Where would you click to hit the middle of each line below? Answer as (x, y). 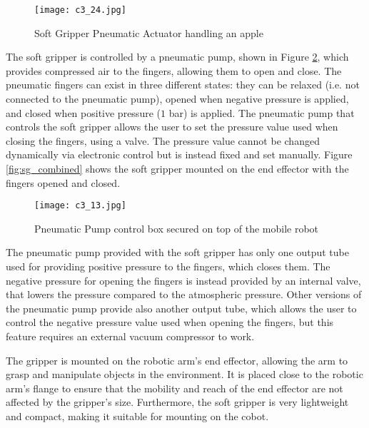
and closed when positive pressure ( (83, 112)
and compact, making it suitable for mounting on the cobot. (137, 416)
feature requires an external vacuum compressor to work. (130, 336)
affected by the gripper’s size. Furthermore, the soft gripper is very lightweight (177, 402)
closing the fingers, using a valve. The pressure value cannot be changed (163, 140)
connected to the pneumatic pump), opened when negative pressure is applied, (177, 99)
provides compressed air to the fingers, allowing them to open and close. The (174, 70)
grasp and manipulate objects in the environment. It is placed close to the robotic (184, 374)
